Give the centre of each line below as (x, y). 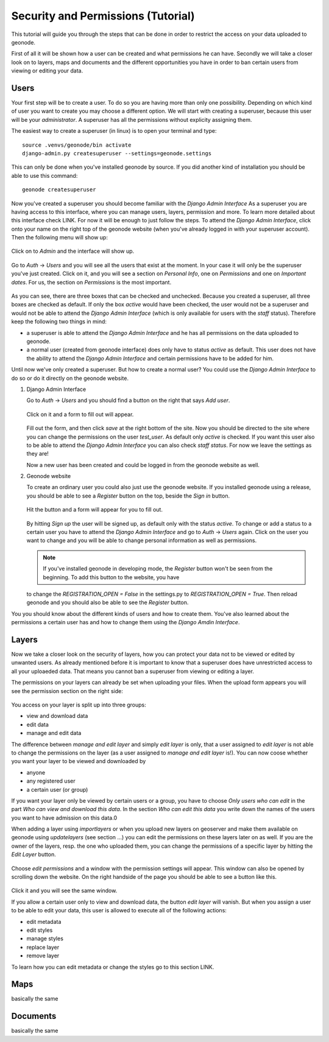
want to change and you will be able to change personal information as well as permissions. (142, 540)
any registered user (51, 781)
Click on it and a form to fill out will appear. (80, 414)
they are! (37, 454)
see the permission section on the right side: (67, 691)
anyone (36, 772)
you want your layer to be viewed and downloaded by (79, 761)
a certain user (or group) (57, 789)
